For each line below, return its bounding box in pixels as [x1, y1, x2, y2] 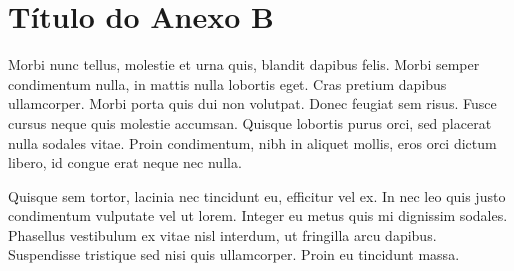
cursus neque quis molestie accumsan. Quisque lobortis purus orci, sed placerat [8, 112, 492, 133]
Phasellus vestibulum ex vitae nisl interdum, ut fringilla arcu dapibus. [8, 224, 437, 245]
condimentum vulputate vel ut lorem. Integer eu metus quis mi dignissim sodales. [8, 205, 508, 226]
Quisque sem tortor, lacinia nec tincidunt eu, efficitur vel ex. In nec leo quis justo [8, 185, 506, 206]
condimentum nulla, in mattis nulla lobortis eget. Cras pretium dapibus [8, 73, 447, 94]
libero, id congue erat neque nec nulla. [8, 152, 242, 173]
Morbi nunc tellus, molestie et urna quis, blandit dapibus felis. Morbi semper [8, 54, 480, 75]
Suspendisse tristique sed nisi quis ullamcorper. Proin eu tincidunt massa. [8, 244, 460, 265]
